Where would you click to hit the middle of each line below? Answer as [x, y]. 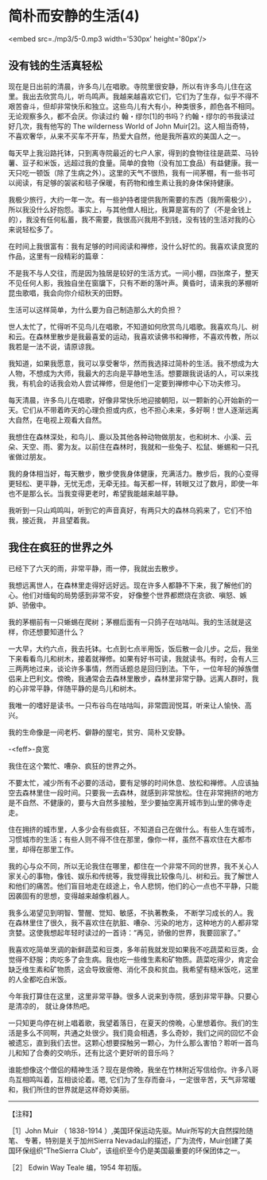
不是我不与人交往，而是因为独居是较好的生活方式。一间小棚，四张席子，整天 [133, 273]
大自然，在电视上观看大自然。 [57, 420]
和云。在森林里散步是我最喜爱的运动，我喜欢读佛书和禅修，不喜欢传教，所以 [133, 336]
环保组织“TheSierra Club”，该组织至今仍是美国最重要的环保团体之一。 [130, 1150]
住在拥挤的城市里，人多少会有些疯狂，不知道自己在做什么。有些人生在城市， [133, 829]
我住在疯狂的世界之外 [60, 548]
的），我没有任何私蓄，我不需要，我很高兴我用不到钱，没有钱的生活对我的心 [132, 219]
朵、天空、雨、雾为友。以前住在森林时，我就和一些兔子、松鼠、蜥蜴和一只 [130, 446]
